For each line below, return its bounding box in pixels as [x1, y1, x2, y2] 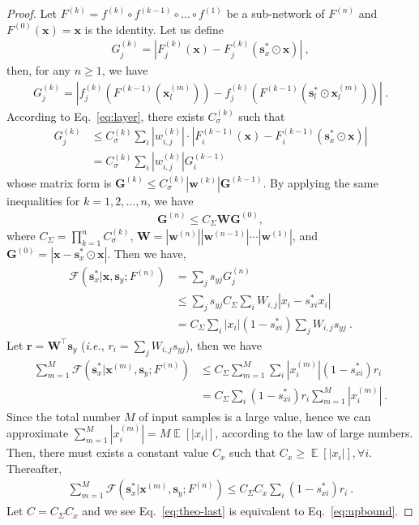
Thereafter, [6, 459, 62, 476]
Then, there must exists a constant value [6, 444, 209, 461]
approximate [6, 424, 69, 441]
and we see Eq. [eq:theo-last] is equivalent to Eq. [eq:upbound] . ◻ [82, 502, 413, 519]
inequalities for [6, 191, 80, 209]
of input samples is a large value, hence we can [139, 407, 371, 424]
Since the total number [6, 407, 121, 424]
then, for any [6, 62, 71, 79]
